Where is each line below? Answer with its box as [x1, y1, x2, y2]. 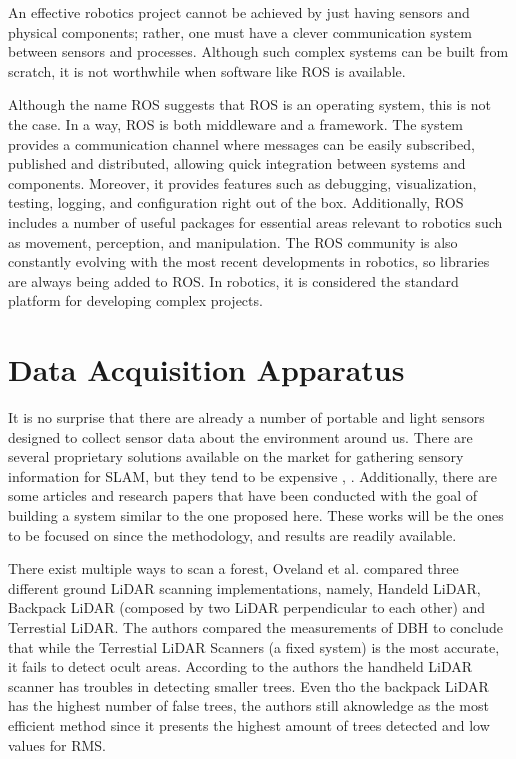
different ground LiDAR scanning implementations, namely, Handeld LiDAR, [8, 577, 481, 598]
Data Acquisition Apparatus [8, 349, 405, 390]
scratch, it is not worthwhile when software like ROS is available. [8, 60, 406, 81]
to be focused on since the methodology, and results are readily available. [8, 524, 457, 545]
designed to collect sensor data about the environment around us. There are [8, 426, 473, 447]
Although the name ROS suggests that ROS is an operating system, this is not [8, 94, 491, 115]
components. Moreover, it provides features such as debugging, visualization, [8, 172, 477, 193]
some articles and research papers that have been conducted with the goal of [8, 485, 478, 506]
